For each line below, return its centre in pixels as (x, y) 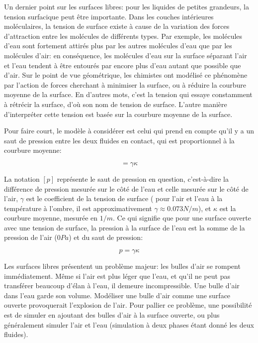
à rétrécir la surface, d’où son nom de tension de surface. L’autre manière (116, 104)
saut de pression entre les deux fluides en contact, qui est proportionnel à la (119, 140)
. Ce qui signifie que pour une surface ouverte (182, 218)
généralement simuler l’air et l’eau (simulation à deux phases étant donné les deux (129, 324)
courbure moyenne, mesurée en (51, 218)
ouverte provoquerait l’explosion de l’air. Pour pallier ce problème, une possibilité (128, 305)
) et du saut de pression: (106, 237)
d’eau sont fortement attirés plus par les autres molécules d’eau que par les (118, 46)
